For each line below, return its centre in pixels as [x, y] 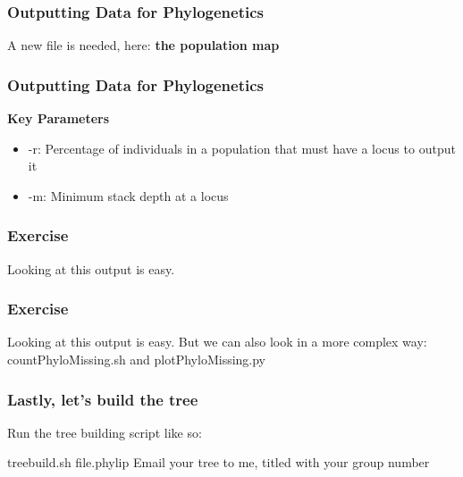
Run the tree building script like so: [105, 432]
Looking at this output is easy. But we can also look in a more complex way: [217, 342]
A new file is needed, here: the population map [143, 45]
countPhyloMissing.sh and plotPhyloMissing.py [137, 360]
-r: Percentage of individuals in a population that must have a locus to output [242, 148]
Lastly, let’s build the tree [103, 399]
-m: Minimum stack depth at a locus [128, 195]
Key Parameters [59, 118]
